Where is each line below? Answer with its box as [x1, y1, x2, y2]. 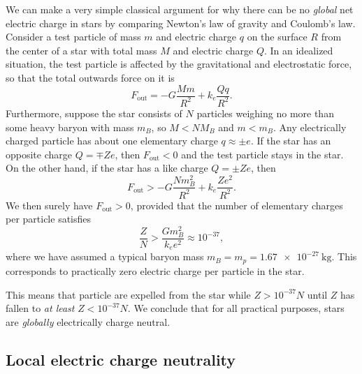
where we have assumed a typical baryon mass [6, 249, 204, 264]
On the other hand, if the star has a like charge [6, 160, 208, 175]
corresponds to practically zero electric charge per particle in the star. [6, 263, 305, 278]
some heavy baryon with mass [6, 119, 134, 134]
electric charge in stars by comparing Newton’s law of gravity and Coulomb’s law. [6, 15, 356, 30]
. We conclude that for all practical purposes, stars [127, 301, 345, 315]
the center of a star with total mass [6, 43, 157, 57]
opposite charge [6, 147, 73, 161]
